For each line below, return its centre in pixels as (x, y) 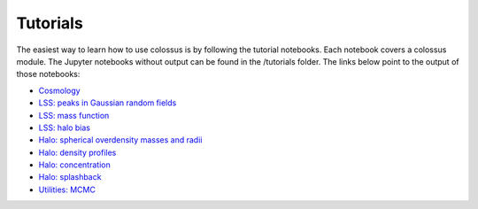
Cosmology (59, 90)
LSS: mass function (74, 115)
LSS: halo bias (64, 128)
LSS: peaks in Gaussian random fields (108, 103)
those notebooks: (48, 74)
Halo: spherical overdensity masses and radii (120, 140)
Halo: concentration (74, 165)
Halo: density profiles (77, 152)
